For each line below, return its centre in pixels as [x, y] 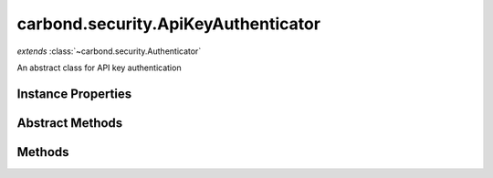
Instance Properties [74, 94]
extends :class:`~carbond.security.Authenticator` [109, 51]
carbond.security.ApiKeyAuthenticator [169, 24]
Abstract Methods [70, 123]
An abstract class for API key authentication [99, 68]
